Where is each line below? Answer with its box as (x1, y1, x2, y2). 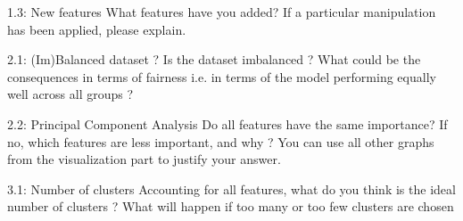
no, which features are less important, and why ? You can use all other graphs (7, 132, 434, 151)
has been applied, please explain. (7, 20, 186, 38)
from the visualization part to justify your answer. (7, 150, 281, 168)
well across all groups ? (7, 85, 134, 103)
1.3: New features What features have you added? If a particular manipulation (7, 3, 436, 20)
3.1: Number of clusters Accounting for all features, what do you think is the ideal (7, 179, 456, 198)
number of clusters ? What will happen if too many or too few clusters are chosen (7, 197, 454, 216)
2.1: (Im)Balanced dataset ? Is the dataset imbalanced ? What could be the (7, 50, 421, 69)
